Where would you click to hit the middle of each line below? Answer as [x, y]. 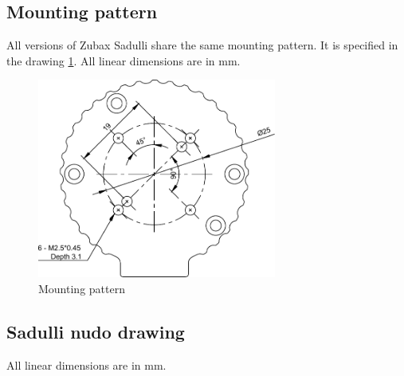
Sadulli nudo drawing [96, 331]
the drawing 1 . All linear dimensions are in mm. [124, 60]
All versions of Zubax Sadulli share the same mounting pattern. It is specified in [202, 45]
